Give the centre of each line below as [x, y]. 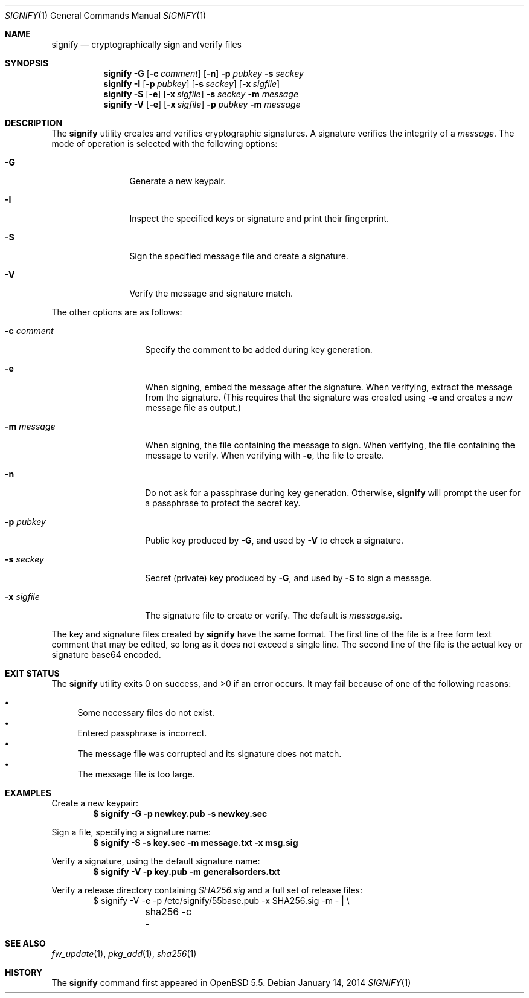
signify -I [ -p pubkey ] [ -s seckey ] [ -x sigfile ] [192, 84]
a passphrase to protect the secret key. [223, 503]
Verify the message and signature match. [211, 293]
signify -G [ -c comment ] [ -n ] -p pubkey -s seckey [204, 73]
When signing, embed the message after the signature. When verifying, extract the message [329, 387]
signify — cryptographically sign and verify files [146, 44]
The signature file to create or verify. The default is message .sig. [274, 615]
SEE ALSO [25, 943]
